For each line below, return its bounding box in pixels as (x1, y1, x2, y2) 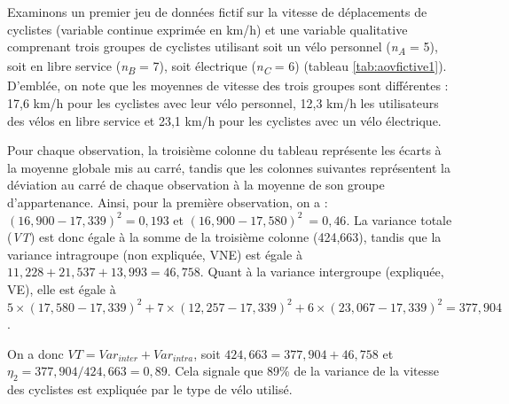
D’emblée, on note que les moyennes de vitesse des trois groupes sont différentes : (7, 76, 449, 95)
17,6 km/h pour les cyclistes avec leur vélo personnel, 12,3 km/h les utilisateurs (7, 94, 439, 113)
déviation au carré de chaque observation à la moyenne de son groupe (7, 175, 385, 194)
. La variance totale (346, 210, 452, 229)
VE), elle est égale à (7, 279, 116, 298)
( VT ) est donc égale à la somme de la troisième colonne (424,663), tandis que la (7, 228, 442, 246)
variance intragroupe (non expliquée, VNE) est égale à (7, 245, 302, 263)
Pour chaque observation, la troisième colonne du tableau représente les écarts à (7, 141, 442, 159)
